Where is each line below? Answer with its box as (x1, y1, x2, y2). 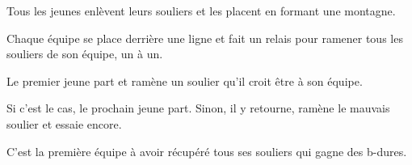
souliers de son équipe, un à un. (6, 45, 163, 62)
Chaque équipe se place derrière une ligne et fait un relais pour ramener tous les (6, 29, 403, 46)
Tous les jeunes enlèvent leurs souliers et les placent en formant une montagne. (6, 2, 396, 19)
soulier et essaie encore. (6, 115, 122, 132)
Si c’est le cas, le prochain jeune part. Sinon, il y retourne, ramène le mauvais (6, 99, 390, 116)
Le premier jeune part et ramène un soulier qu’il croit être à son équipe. (6, 72, 363, 89)
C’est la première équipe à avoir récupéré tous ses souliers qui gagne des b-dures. (6, 142, 407, 159)
